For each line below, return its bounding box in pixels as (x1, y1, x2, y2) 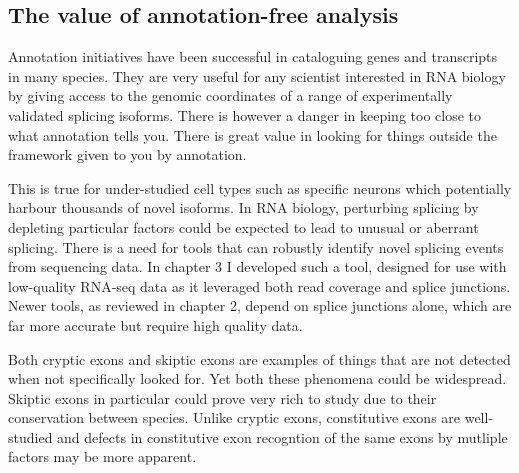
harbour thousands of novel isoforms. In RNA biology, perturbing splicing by (8, 197, 479, 218)
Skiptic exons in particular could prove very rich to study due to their (8, 387, 437, 408)
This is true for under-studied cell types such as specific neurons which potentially (8, 177, 512, 198)
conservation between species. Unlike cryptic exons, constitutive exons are (8, 407, 461, 428)
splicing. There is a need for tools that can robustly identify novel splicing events (8, 236, 504, 257)
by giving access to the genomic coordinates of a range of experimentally (8, 85, 453, 106)
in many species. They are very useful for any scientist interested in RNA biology (8, 65, 506, 86)
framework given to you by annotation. (8, 144, 247, 165)
